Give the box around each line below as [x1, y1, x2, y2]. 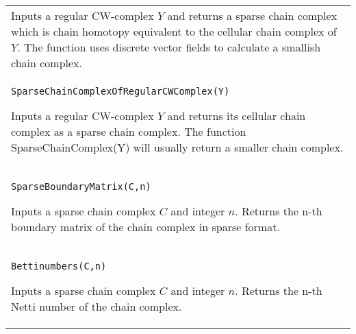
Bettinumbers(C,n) [11, 261, 107, 272]
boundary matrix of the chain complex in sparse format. [11, 219, 280, 235]
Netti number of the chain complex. [11, 298, 182, 314]
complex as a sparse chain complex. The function [11, 123, 246, 139]
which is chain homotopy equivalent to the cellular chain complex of [11, 23, 337, 39]
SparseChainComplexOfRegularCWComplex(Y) [11, 86, 230, 97]
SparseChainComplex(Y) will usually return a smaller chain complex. [11, 139, 344, 155]
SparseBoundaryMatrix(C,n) [11, 181, 151, 192]
